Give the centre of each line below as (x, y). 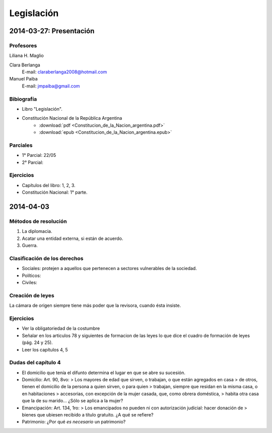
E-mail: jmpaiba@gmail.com (51, 86)
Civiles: (29, 283)
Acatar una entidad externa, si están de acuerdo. (73, 238)
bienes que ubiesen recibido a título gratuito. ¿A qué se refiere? (88, 415)
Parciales (21, 145)
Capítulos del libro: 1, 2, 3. (49, 185)
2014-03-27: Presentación (52, 31)
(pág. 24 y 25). (37, 342)
